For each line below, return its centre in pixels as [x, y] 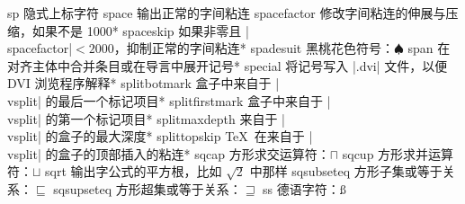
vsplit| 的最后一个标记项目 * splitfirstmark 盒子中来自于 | [169, 100]
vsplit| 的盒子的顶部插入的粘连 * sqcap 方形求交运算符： [169, 153]
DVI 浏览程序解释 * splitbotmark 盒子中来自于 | [143, 83]
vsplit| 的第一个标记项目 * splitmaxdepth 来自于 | [146, 118]
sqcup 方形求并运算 [398, 153]
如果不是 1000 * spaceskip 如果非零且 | [140, 30]
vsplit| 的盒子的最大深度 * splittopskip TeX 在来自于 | [160, 136]
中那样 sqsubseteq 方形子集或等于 [346, 171]
